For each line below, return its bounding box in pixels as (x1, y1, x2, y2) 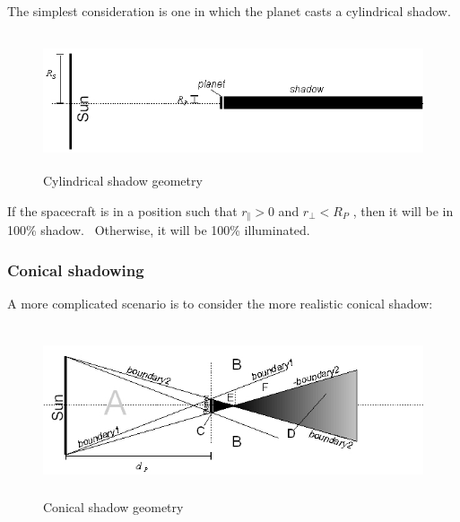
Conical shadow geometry (43, 498, 184, 517)
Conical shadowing (7, 258, 144, 281)
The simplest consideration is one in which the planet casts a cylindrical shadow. (7, 2, 451, 20)
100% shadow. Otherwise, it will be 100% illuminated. (7, 221, 310, 239)
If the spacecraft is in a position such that (7, 201, 238, 220)
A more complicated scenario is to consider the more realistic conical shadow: (7, 294, 433, 313)
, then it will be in (352, 201, 454, 220)
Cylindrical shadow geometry (43, 171, 203, 190)
